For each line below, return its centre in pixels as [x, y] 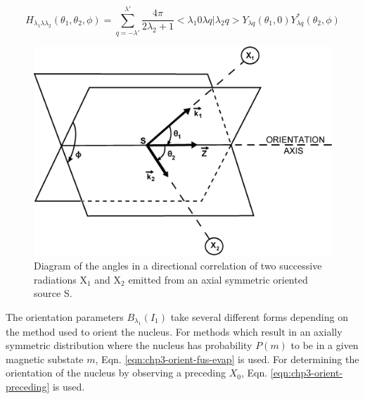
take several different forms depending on [259, 316]
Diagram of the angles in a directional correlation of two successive [178, 266]
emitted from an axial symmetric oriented [218, 279]
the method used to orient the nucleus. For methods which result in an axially [174, 331]
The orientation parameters [65, 316]
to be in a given [325, 345]
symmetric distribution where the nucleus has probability [129, 345]
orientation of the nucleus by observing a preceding [116, 373]
